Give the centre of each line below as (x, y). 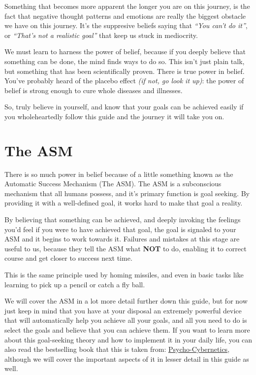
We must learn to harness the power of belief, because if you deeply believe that (125, 51)
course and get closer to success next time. (68, 258)
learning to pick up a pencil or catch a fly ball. (75, 284)
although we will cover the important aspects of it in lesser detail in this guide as (127, 358)
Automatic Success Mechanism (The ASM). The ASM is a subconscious (113, 184)
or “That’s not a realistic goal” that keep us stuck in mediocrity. (101, 35)
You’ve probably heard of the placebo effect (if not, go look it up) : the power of (124, 81)
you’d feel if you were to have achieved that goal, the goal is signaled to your (120, 229)
